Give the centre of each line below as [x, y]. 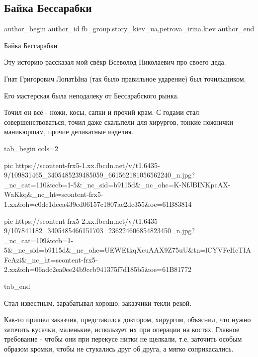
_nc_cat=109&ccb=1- [39, 240]
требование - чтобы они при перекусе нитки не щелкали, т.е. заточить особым [123, 339]
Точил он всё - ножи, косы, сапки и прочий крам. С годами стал [102, 112]
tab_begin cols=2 [31, 148]
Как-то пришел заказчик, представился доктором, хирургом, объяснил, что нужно [128, 319]
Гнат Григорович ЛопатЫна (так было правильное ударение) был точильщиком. [125, 78]
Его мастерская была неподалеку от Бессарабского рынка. [91, 95]
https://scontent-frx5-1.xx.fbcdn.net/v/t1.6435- [87, 165]
